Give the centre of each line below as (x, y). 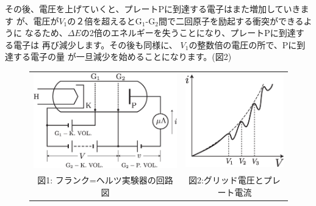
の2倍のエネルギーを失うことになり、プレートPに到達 (188, 33)
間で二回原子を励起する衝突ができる (231, 20)
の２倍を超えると (101, 20)
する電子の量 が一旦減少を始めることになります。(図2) (122, 57)
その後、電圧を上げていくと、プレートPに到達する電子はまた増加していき (153, 9)
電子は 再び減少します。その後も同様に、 (95, 44)
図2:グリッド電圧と (226, 180)
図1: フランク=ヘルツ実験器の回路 (105, 180)
